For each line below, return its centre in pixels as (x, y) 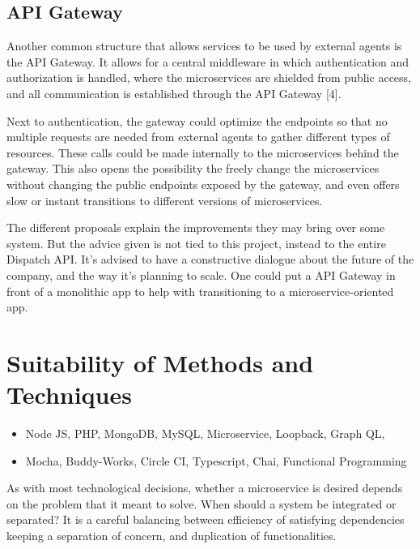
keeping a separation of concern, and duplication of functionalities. (172, 535)
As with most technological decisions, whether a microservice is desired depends (205, 488)
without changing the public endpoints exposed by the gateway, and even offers (203, 184)
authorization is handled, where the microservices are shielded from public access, (209, 77)
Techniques (69, 395)
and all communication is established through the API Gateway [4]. (174, 93)
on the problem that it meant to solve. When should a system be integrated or (202, 503)
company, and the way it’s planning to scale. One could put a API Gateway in (201, 274)
